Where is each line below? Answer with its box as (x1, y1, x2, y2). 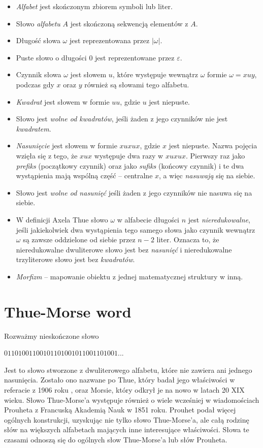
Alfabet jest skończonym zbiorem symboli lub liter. (16, 1, 173, 11)
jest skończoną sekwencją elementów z (70, 18, 188, 28)
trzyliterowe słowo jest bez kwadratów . (16, 254, 135, 265)
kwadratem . (16, 123, 51, 134)
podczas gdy (16, 79, 54, 89)
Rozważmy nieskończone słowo (4, 330, 99, 341)
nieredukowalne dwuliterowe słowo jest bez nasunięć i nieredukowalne (16, 244, 232, 254)
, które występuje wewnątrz (112, 69, 198, 80)
